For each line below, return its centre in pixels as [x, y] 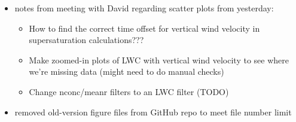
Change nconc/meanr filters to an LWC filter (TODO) [129, 91]
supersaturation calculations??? [86, 40]
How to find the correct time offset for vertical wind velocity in [144, 28]
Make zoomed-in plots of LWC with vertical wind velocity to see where [159, 60]
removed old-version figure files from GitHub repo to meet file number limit [153, 112]
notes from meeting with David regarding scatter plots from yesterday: [144, 8]
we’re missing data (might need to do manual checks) [126, 71]
